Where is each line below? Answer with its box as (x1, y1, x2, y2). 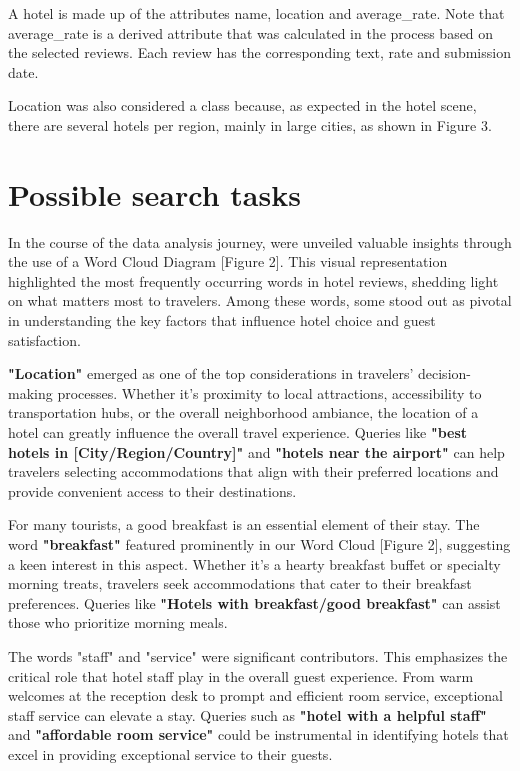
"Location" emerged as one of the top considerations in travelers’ (8, 363, 414, 384)
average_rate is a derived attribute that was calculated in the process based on (8, 22, 494, 43)
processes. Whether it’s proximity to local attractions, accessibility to (57, 382, 482, 403)
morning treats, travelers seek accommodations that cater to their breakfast (8, 573, 472, 594)
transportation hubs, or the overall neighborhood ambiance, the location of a (8, 402, 479, 423)
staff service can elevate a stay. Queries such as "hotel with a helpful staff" (8, 704, 487, 725)
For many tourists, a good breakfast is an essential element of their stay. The (8, 514, 480, 535)
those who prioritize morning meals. (8, 612, 228, 633)
